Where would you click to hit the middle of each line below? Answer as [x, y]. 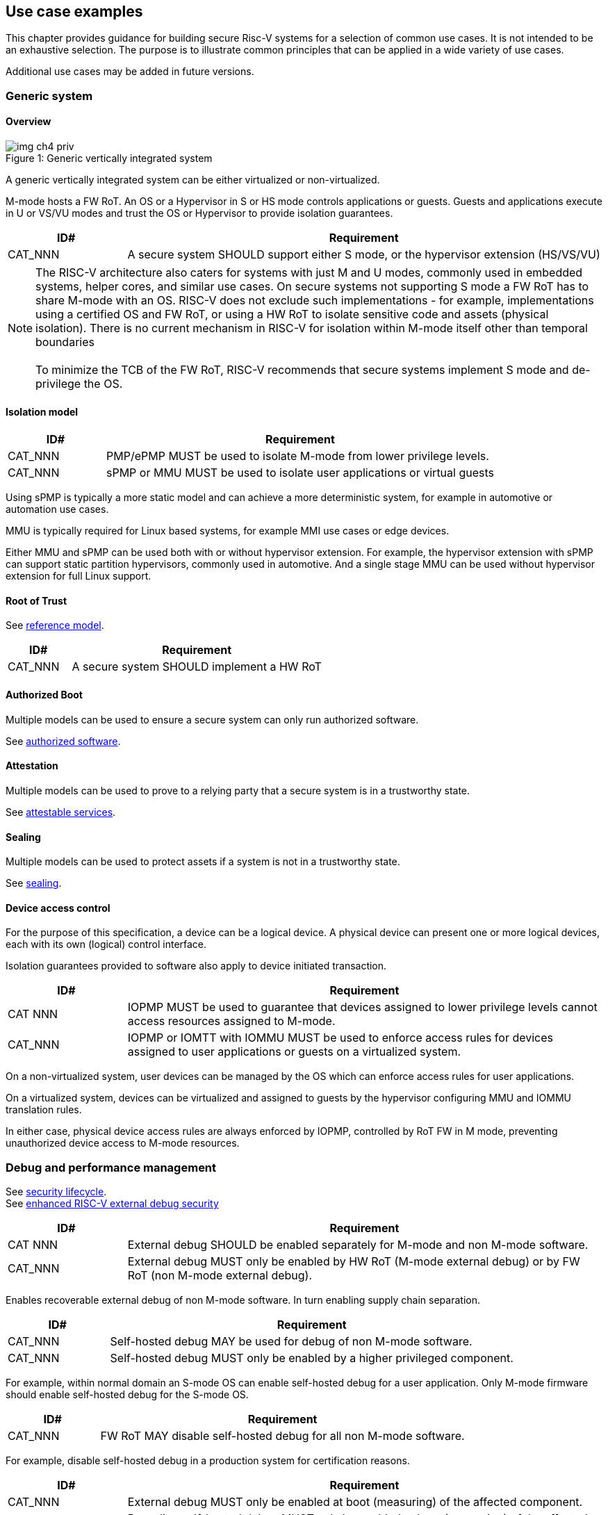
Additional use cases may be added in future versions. [130, 72]
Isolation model [42, 411]
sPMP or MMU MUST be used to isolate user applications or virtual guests [300, 473]
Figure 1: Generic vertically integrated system [109, 158]
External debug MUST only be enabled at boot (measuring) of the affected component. [355, 1502]
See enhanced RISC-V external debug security [112, 1204]
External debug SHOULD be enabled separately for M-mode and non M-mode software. [358, 1245]
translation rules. [44, 1110]
